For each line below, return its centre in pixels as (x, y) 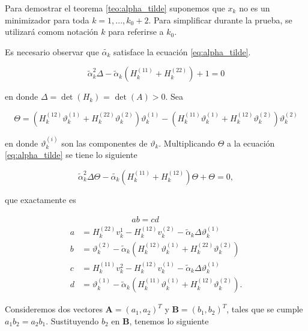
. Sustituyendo (72, 320)
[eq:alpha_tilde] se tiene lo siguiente (71, 155)
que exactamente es (41, 199)
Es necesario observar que (52, 51)
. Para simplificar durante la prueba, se (220, 20)
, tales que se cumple (265, 309)
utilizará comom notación (52, 32)
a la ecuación (251, 143)
